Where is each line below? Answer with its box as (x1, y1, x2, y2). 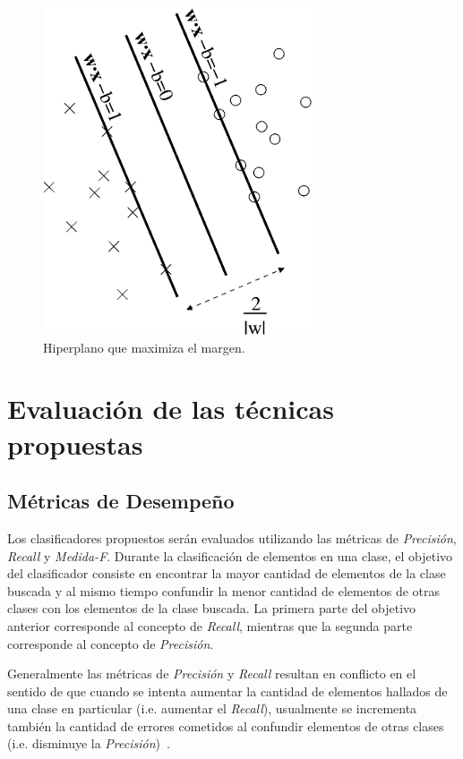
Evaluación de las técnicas (7, 390, 334, 427)
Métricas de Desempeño (7, 487, 235, 515)
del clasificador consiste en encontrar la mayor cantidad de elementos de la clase (7, 564, 446, 583)
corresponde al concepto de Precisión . (7, 634, 214, 652)
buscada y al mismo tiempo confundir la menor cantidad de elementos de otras (7, 581, 441, 600)
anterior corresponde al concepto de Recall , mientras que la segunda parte (7, 616, 413, 635)
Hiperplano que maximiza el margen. (43, 337, 245, 356)
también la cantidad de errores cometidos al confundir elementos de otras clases (7, 716, 444, 735)
